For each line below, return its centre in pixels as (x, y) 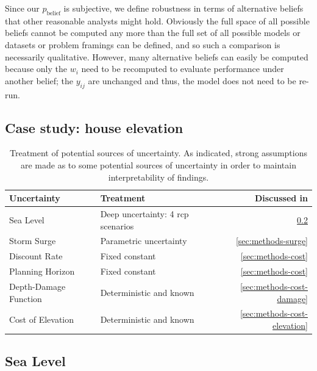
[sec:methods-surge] (272, 241)
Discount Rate (36, 256)
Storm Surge (33, 241)
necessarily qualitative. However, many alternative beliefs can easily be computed (157, 56)
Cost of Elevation (42, 319)
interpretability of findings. (158, 177)
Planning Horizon (42, 271)
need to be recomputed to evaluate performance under (183, 69)
